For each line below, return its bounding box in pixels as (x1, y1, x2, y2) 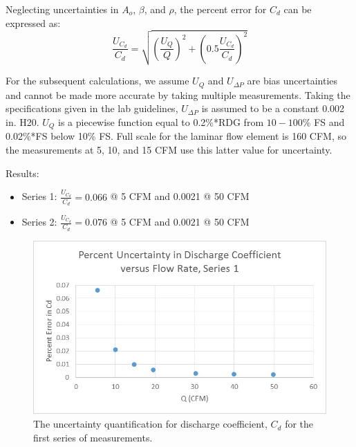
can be (283, 2, 312, 16)
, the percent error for (174, 2, 267, 16)
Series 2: (21, 215, 57, 229)
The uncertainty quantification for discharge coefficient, (33, 417, 268, 431)
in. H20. (6, 115, 39, 129)
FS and (314, 115, 345, 129)
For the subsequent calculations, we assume (6, 73, 189, 88)
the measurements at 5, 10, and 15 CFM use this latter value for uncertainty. (6, 143, 332, 157)
